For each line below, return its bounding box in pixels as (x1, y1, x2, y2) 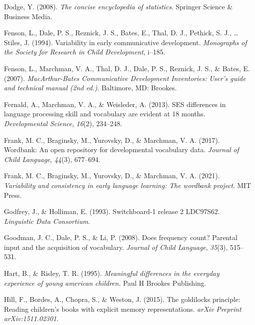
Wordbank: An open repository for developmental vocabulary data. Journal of (4, 144, 239, 155)
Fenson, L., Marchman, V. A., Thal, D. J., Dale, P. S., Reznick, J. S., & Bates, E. (4, 63, 250, 73)
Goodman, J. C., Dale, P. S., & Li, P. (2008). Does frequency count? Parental (4, 232, 238, 243)
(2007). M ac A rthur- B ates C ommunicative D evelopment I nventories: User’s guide (4, 73, 246, 83)
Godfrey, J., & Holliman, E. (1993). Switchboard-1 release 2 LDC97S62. (4, 206, 220, 217)
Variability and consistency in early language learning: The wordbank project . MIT (4, 180, 251, 190)
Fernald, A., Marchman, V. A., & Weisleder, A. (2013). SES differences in (4, 99, 226, 109)
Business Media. (4, 11, 52, 21)
